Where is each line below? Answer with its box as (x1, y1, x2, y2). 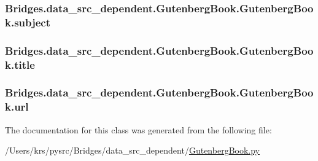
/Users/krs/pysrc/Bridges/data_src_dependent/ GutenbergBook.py (5, 144, 260, 157)
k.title (5, 57, 35, 72)
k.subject (5, 14, 51, 29)
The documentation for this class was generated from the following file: (5, 123, 272, 136)
